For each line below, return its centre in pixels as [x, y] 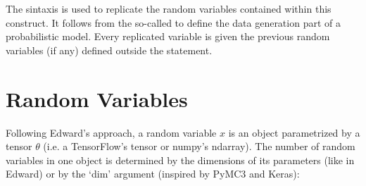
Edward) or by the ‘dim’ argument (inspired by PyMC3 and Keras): [153, 174]
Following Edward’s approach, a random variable [111, 132]
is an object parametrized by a [294, 132]
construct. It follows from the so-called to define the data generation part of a [173, 22]
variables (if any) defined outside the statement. [109, 50]
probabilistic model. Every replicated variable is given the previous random [168, 36]
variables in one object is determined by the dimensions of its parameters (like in [180, 160]
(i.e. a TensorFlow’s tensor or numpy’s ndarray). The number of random [199, 146]
